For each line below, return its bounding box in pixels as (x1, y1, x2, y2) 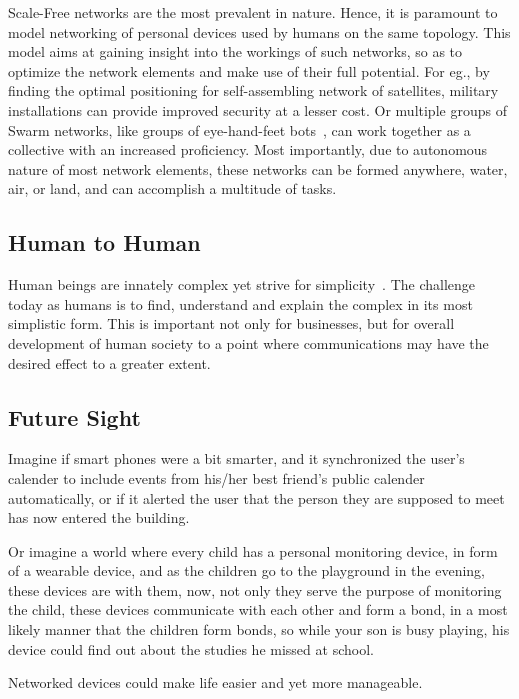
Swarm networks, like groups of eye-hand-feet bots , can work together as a (8, 119, 471, 140)
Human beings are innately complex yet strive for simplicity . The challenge (8, 274, 476, 295)
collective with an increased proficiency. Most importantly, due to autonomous (8, 139, 488, 160)
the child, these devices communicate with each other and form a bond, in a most (8, 599, 508, 620)
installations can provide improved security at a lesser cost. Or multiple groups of (8, 99, 507, 120)
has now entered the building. (8, 507, 190, 528)
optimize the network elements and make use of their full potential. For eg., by (8, 60, 490, 81)
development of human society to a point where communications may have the (8, 332, 489, 353)
